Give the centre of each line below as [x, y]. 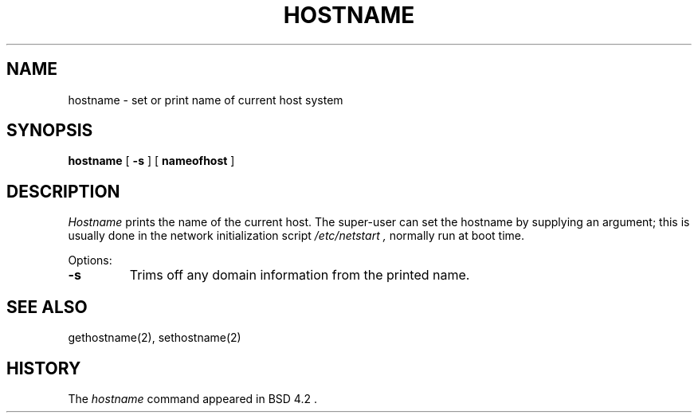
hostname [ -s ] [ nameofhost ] [151, 161]
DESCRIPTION [63, 191]
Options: [90, 260]
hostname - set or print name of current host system [206, 100]
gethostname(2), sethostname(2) [155, 338]
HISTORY [44, 368]
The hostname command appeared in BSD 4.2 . [192, 398]
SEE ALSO [47, 307]
